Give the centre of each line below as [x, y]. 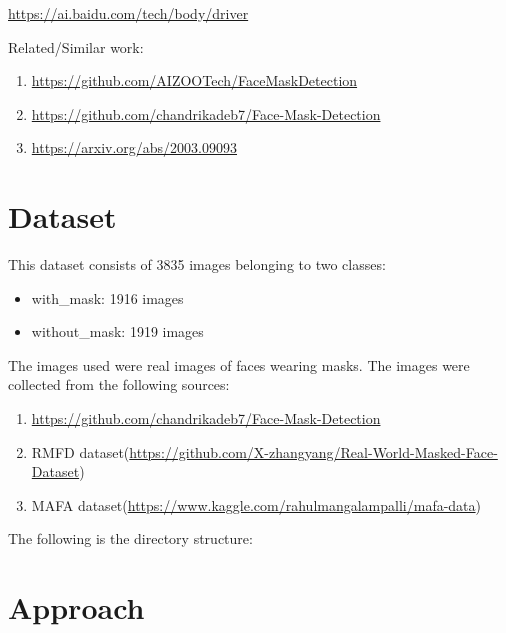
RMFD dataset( [80, 451]
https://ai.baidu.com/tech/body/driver [128, 13]
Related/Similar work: [76, 46]
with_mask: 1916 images [107, 297]
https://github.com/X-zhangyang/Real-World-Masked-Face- [313, 451]
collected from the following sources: [119, 384]
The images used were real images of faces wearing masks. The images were [239, 364]
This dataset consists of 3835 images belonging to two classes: [197, 264]
